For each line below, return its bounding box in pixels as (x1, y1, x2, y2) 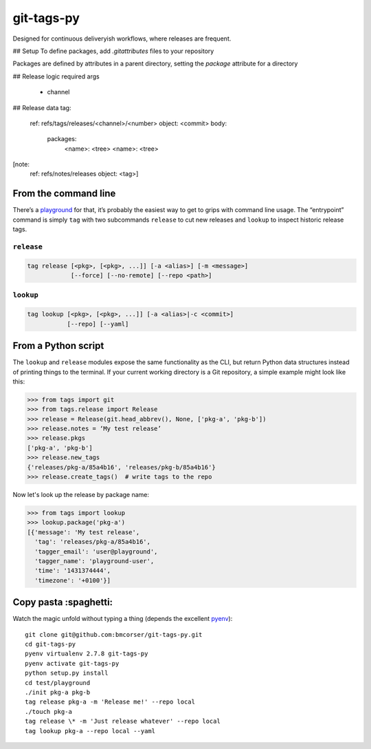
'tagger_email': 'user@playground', (34, 547, 158, 556)
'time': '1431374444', (34, 567, 111, 575)
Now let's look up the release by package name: (12, 490, 150, 498)
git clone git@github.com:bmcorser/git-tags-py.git (25, 631, 203, 638)
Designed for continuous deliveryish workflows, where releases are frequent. (12, 34, 232, 43)
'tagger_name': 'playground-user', (34, 557, 155, 565)
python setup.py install (25, 669, 109, 677)
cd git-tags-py (25, 640, 76, 648)
